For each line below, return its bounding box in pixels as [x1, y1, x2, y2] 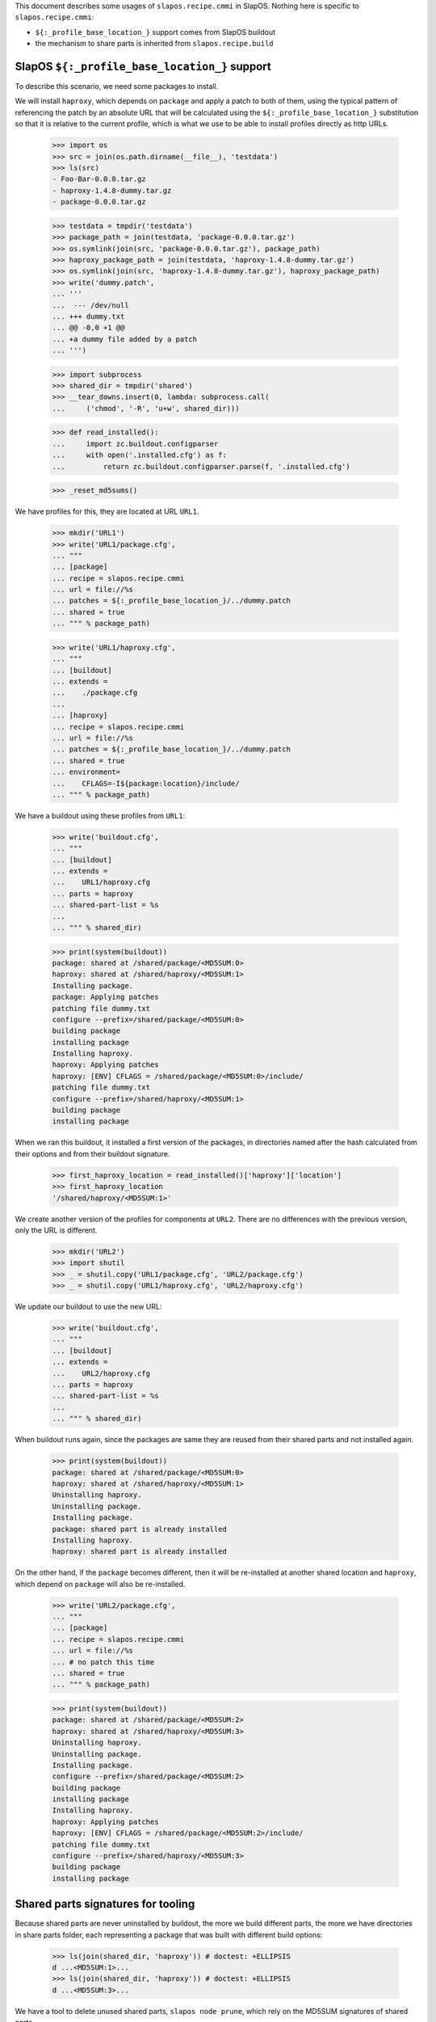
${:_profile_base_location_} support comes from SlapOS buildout [35, 27, 276, 36]
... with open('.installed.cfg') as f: [52, 451, 228, 460]
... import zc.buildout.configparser [52, 439, 219, 448]
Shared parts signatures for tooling [15, 1897, 195, 1911]
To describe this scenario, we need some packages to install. [15, 82, 219, 91]
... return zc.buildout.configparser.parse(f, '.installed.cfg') [52, 462, 350, 471]
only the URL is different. [15, 1225, 98, 1235]
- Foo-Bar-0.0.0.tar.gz [52, 175, 147, 184]
